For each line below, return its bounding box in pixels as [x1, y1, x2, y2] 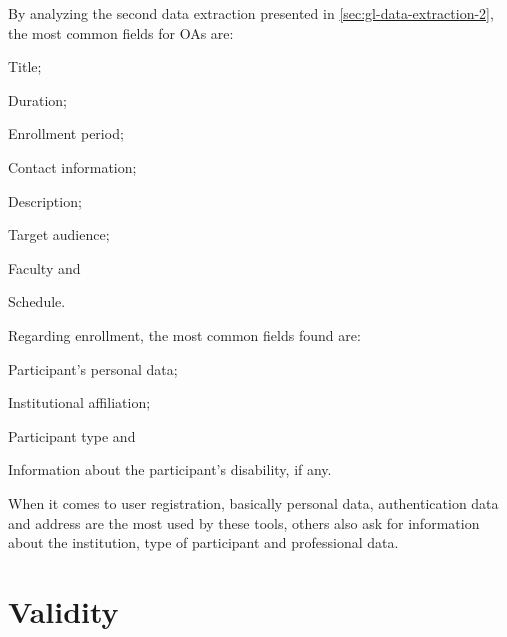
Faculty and [8, 257, 81, 278]
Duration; [8, 89, 67, 110]
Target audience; [8, 224, 110, 245]
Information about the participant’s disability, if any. [8, 459, 332, 480]
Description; [8, 190, 82, 211]
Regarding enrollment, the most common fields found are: [8, 324, 361, 345]
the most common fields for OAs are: [8, 22, 234, 43]
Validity [8, 590, 119, 631]
